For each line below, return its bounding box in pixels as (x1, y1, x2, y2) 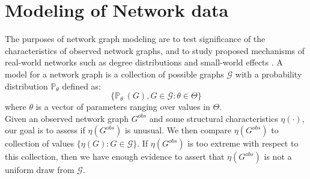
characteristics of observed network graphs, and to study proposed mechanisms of (5, 44, 305, 56)
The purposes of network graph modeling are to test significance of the (5, 32, 266, 45)
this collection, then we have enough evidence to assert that (5, 150, 225, 163)
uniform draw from (5, 163, 74, 176)
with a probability (235, 67, 302, 80)
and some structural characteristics (149, 112, 278, 124)
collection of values (5, 137, 74, 150)
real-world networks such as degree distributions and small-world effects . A (5, 56, 283, 68)
